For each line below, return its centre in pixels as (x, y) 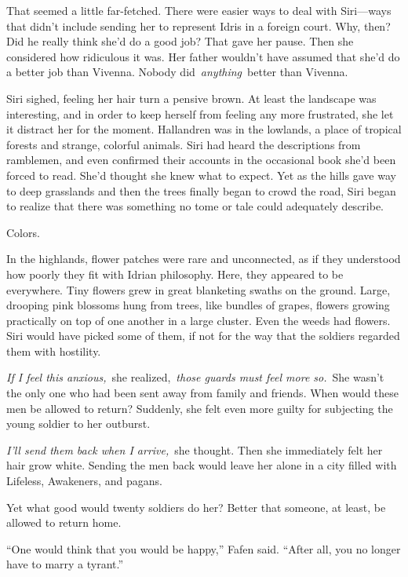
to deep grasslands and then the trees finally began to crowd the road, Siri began (201, 190)
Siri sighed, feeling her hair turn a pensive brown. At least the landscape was (191, 98)
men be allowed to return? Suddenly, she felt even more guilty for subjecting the (200, 408)
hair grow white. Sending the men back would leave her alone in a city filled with (202, 465)
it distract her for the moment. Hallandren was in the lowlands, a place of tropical (204, 129)
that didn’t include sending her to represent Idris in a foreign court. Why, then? (199, 26)
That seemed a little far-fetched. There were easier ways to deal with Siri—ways (199, 10)
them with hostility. (54, 351)
